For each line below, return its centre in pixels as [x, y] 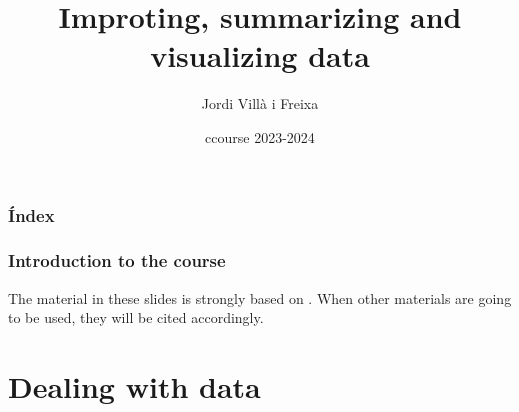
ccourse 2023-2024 [260, 136]
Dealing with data [134, 386]
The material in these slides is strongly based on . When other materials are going [260, 297]
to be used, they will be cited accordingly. [136, 317]
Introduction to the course [117, 260]
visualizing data [260, 55]
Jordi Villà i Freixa [260, 103]
